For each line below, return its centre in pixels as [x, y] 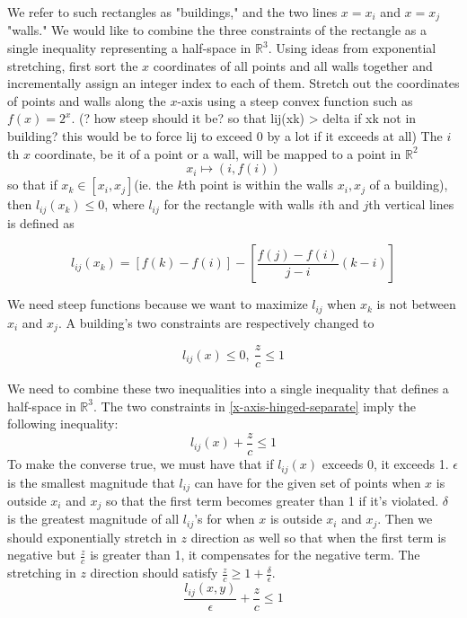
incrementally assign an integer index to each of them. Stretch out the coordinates [233, 83]
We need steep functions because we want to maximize [158, 304]
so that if [32, 185]
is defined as [41, 222]
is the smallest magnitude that [91, 482]
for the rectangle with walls [239, 204]
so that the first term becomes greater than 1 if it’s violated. [272, 500]
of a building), [409, 185]
